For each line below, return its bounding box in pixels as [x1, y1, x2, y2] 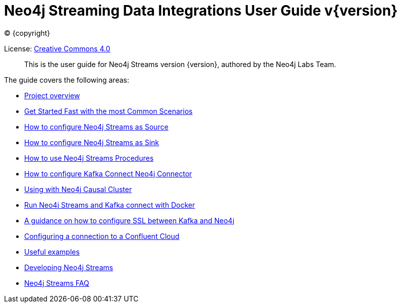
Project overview [24, 91, 80, 100]
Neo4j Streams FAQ [24, 278, 89, 287]
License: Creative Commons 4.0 [4, 44, 110, 53]
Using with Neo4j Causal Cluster [24, 185, 132, 194]
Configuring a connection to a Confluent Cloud [24, 231, 180, 240]
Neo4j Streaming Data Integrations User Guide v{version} [4, 2, 398, 19]
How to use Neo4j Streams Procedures [24, 153, 154, 162]
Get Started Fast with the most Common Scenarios [24, 106, 193, 115]
